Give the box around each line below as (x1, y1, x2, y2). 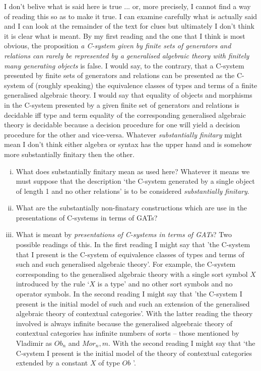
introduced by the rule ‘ (16, 278, 90, 289)
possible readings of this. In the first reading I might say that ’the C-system (16, 239, 250, 250)
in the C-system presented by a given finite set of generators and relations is (4, 99, 239, 110)
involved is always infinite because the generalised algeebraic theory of (16, 318, 233, 328)
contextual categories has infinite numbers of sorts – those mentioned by (16, 328, 239, 338)
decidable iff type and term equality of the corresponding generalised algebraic (4, 109, 246, 120)
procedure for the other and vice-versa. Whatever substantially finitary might (4, 129, 242, 139)
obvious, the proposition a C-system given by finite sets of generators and (4, 40, 231, 51)
